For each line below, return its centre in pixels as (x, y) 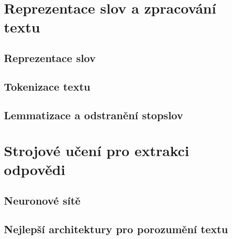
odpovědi (35, 169)
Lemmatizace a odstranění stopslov (93, 115)
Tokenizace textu (47, 86)
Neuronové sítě (42, 200)
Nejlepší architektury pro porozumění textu (116, 229)
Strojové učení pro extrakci (97, 151)
